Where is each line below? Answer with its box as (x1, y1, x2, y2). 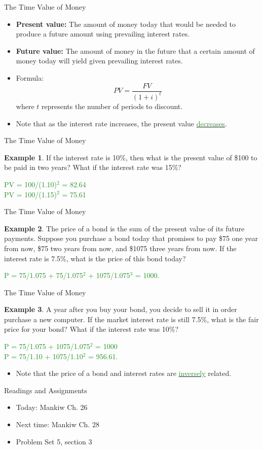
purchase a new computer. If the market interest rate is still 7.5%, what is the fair (4, 314, 259, 324)
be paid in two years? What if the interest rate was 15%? (4, 162, 181, 172)
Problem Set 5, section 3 (16, 436, 92, 446)
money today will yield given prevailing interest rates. (16, 55, 183, 66)
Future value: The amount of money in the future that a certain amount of (16, 45, 255, 56)
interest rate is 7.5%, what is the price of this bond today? (4, 253, 186, 263)
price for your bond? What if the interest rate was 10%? (4, 324, 179, 334)
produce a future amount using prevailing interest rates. (16, 28, 190, 39)
